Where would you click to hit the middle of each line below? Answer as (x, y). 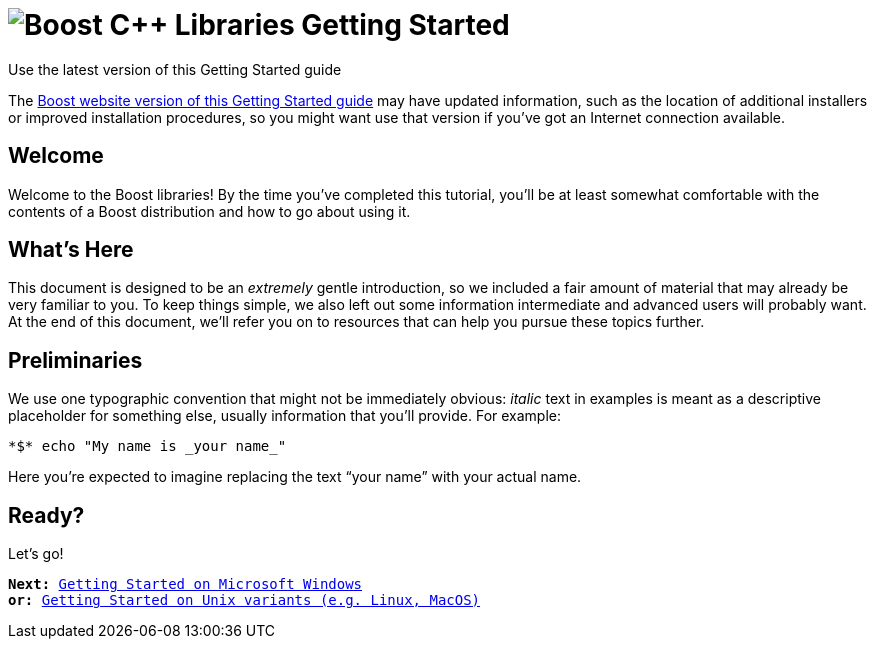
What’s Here (71, 250)
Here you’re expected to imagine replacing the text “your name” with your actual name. (295, 477)
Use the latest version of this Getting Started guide (175, 69)
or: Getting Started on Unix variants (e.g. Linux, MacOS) (244, 600)
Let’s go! (36, 554)
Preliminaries (75, 360)
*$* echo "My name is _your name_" (147, 446)
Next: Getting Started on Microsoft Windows (185, 584)
